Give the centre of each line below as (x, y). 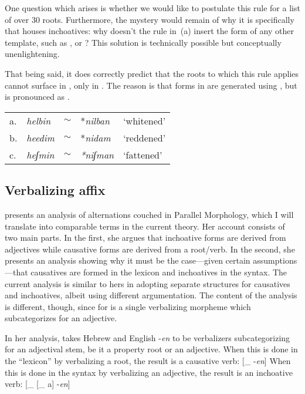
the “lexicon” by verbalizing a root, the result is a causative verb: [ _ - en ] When (148, 361)
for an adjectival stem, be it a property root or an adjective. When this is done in (151, 349)
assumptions (275, 260)
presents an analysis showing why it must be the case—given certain (128, 260)
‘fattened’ (143, 154)
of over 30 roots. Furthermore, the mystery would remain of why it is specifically (150, 19)
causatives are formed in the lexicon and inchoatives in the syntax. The (159, 272)
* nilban (95, 120)
